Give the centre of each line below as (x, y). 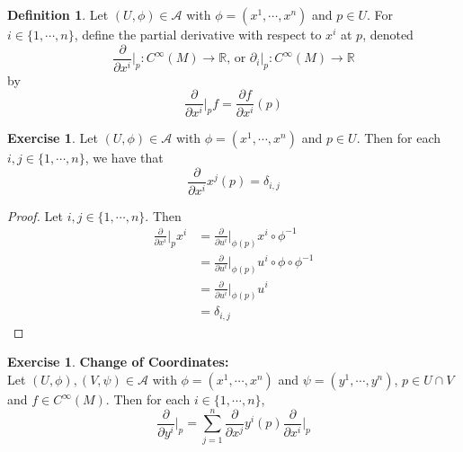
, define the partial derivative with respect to (198, 34)
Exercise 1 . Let (53, 138)
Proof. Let (35, 215)
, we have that (124, 158)
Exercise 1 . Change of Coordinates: (118, 362)
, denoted (388, 34)
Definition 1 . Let (58, 14)
